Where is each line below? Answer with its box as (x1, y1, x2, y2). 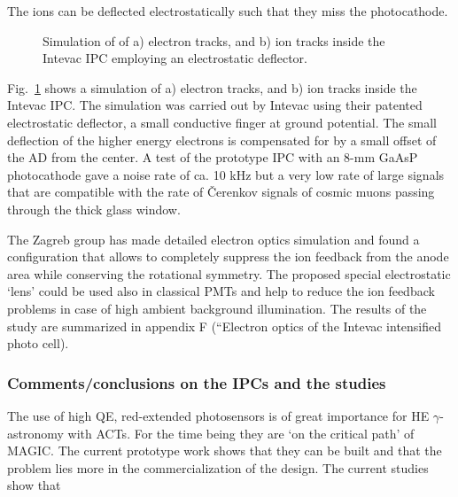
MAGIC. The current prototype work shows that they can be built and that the (7, 441, 442, 460)
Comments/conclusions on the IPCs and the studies (7, 371, 386, 393)
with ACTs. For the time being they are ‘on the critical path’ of (67, 423, 415, 442)
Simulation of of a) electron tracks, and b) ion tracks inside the (43, 31, 385, 50)
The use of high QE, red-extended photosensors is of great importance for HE (7, 406, 430, 424)
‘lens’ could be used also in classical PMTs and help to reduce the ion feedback (7, 282, 435, 300)
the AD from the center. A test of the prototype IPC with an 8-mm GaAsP (7, 148, 418, 167)
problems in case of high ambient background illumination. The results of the (7, 299, 427, 317)
